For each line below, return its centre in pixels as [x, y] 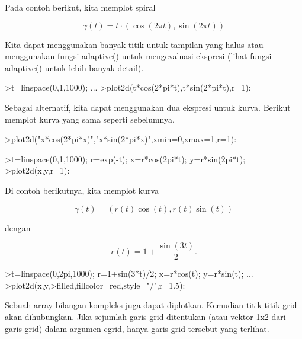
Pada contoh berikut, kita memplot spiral [80, 7]
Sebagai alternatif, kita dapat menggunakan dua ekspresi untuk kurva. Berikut [148, 107]
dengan [18, 227]
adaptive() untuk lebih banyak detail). [74, 67]
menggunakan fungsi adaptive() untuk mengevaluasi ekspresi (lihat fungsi [138, 56]
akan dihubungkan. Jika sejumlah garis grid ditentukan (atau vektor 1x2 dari [145, 316]
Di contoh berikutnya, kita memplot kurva [82, 190]
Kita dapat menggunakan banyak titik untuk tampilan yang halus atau [134, 44]
